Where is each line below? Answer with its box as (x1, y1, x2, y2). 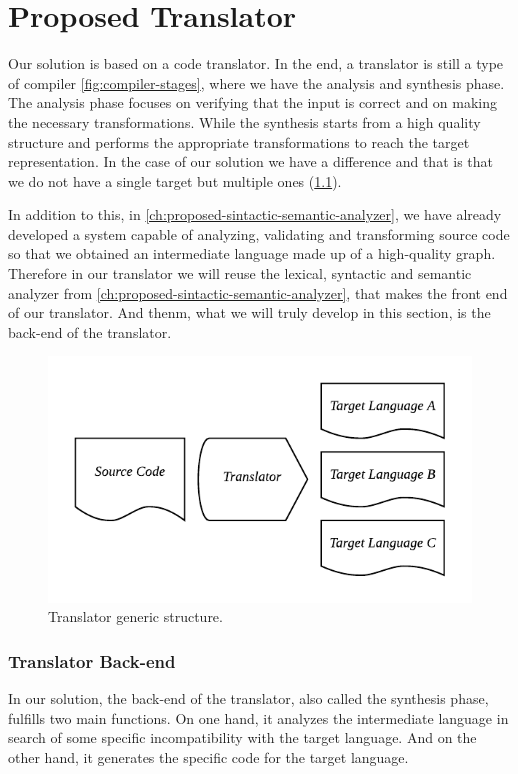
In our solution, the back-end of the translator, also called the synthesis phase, (8, 688, 489, 709)
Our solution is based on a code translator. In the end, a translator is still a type (8, 53, 504, 74)
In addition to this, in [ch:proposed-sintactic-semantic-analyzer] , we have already (8, 204, 502, 225)
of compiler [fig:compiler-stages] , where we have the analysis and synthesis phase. (8, 72, 505, 93)
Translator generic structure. (48, 606, 223, 627)
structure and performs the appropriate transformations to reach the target (8, 131, 470, 152)
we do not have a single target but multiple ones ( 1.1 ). (8, 170, 342, 191)
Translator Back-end (8, 648, 176, 673)
